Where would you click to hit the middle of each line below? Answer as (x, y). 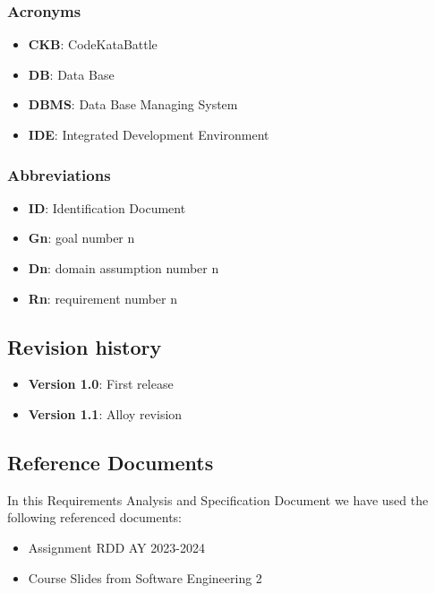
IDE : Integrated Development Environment (149, 134)
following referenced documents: (94, 517)
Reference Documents (111, 462)
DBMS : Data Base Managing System (133, 104)
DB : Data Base (71, 74)
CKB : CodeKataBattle (93, 44)
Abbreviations (59, 174)
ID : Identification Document (107, 207)
